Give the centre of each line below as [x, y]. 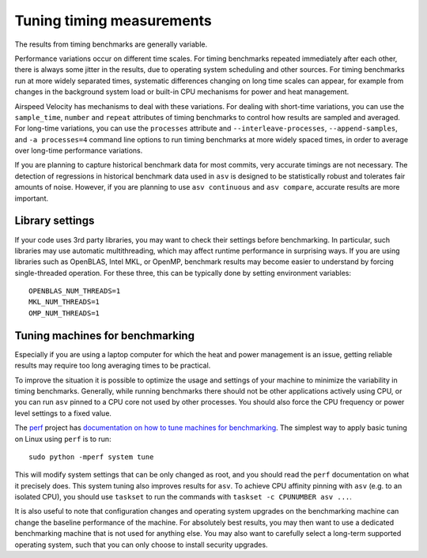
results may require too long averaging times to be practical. [113, 366]
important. [32, 198]
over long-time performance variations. [79, 151]
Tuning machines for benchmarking [105, 336]
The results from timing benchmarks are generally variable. [111, 44]
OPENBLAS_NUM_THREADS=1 [75, 291]
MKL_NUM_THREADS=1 [64, 302]
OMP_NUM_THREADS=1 [64, 313]
